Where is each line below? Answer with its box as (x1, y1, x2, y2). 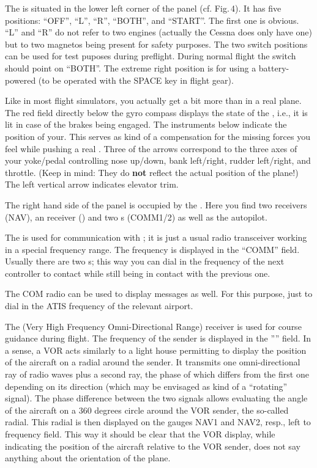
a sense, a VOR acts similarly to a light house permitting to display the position (5, 343, 307, 356)
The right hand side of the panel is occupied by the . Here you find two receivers (5, 198, 307, 211)
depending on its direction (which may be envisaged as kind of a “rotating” (5, 379, 288, 392)
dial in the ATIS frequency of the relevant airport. (5, 299, 193, 312)
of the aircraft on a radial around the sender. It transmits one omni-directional (5, 356, 300, 368)
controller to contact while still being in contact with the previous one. (5, 266, 270, 279)
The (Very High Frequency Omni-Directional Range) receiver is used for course (5, 320, 302, 332)
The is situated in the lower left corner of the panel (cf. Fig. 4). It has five (5, 2, 282, 14)
